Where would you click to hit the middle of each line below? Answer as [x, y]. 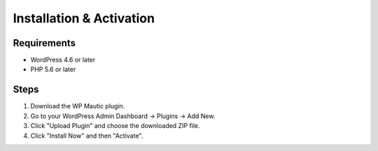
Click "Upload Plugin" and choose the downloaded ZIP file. [115, 126]
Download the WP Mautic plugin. [78, 106]
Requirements [44, 43]
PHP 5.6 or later [53, 69]
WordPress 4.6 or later [63, 60]
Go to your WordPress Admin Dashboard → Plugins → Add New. [123, 116]
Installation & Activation [84, 18]
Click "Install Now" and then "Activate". [87, 136]
